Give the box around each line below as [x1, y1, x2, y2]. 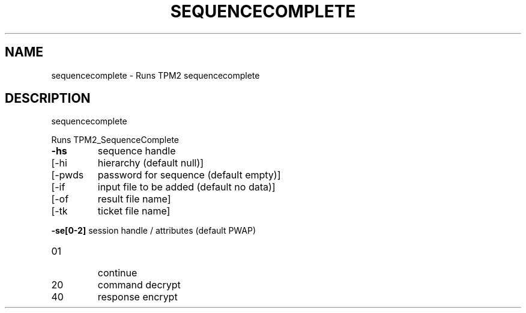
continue [97, 267, 138, 279]
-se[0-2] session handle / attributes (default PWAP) [51, 225, 256, 236]
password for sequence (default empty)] [97, 169, 281, 181]
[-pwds [51, 169, 84, 181]
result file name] [97, 193, 171, 205]
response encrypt [97, 291, 178, 303]
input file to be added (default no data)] [97, 181, 276, 193]
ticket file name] [97, 205, 171, 217]
